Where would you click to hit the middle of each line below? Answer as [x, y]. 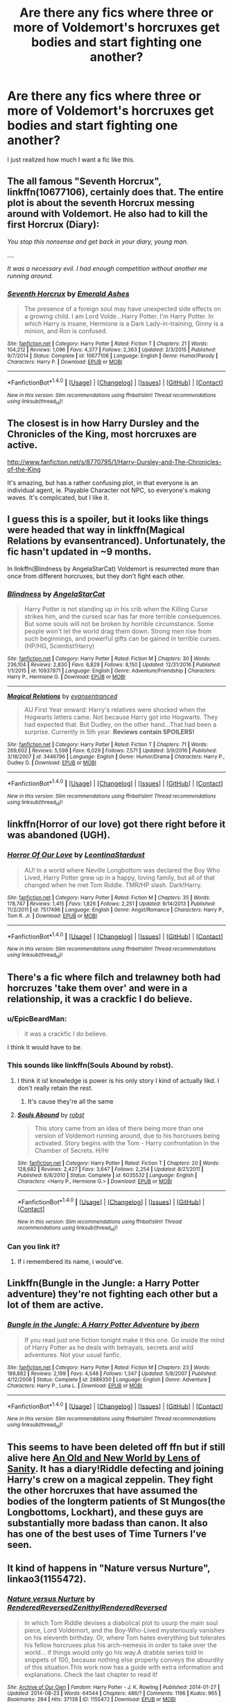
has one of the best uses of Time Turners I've [107, 1534]
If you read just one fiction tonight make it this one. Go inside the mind [124, 1340]
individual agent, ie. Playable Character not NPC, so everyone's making [109, 490]
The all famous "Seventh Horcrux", [84, 182]
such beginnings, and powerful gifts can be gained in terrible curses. [122, 638]
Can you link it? [34, 1246]
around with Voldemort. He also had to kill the [107, 214]
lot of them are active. [55, 1305]
